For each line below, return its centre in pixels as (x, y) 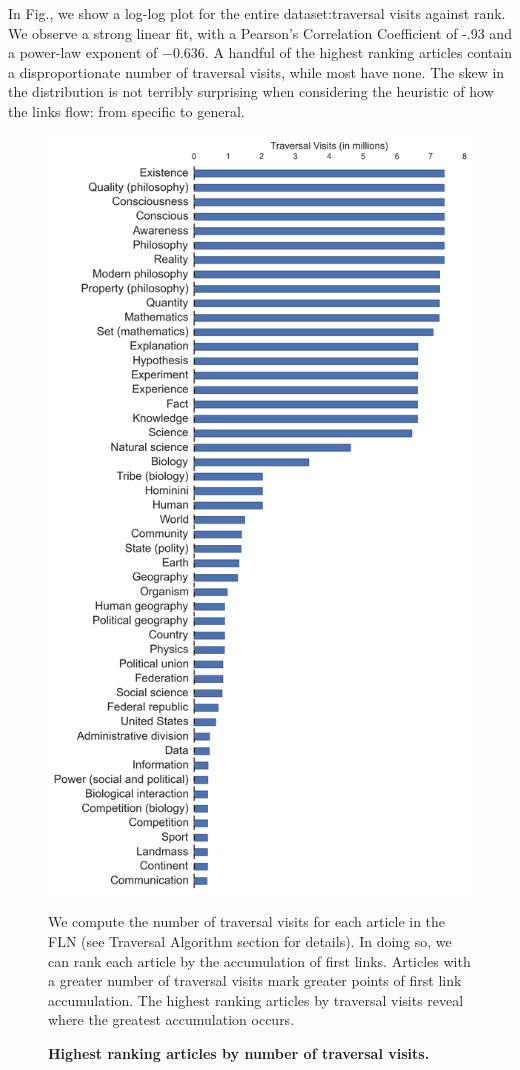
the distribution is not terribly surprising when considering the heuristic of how (251, 91)
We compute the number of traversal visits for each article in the (247, 921)
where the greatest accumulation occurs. (171, 1019)
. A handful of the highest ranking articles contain (358, 52)
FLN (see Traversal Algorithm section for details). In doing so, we (250, 941)
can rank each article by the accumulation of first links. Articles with (259, 960)
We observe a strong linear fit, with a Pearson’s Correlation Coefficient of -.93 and (260, 32)
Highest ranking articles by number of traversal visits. (239, 1053)
